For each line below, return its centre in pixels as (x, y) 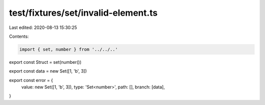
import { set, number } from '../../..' (68, 49)
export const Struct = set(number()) (45, 62)
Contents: (19, 36)
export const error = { (31, 80)
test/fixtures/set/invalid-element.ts (83, 13)
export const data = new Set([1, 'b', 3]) (48, 71)
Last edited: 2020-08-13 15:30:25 (43, 27)
